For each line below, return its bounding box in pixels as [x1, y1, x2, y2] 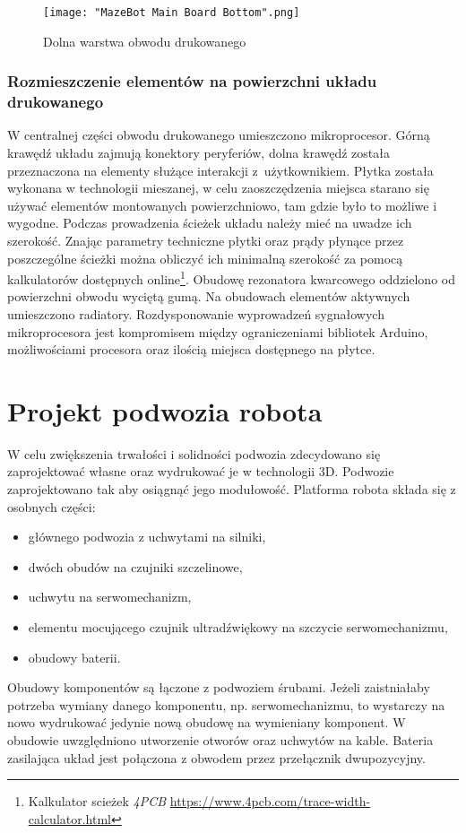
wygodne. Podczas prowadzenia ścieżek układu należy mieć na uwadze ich [7, 213, 412, 232]
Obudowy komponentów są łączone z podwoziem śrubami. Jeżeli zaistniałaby [7, 678, 430, 697]
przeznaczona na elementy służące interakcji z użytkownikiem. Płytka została [7, 161, 434, 179]
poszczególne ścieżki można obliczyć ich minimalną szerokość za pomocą [7, 248, 403, 267]
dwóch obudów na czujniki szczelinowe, [28, 557, 243, 576]
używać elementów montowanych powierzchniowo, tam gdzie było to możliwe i [7, 195, 437, 214]
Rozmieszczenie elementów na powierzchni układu [7, 70, 377, 92]
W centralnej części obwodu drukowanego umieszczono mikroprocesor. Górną [7, 126, 430, 144]
